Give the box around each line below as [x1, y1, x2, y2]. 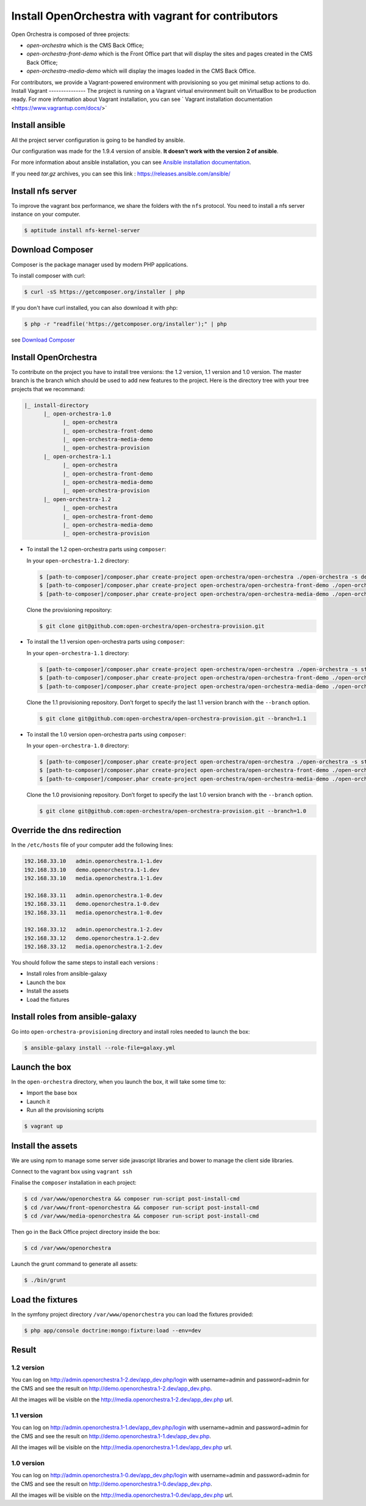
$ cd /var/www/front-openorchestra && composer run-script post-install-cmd [24, 1204, 259, 1211]
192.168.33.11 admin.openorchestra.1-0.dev [24, 892, 163, 898]
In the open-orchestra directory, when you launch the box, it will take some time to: [11, 1078, 226, 1085]
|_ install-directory [24, 402, 89, 409]
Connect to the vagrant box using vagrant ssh [11, 1168, 132, 1175]
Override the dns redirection [11, 825, 121, 836]
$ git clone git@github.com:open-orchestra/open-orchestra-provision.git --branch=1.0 [39, 807, 307, 814]
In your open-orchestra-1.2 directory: [26, 557, 129, 564]
